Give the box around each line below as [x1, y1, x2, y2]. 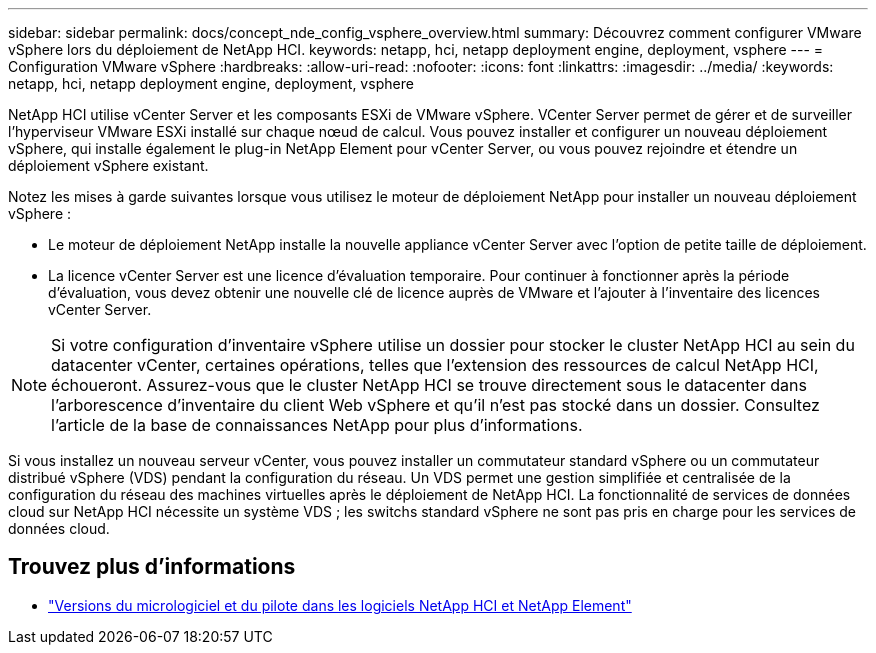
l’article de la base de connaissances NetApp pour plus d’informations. [51, 415, 583, 435]
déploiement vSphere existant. [8, 157, 209, 174]
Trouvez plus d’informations [8, 554, 296, 580]
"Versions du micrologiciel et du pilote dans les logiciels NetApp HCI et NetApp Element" [48, 596, 632, 614]
